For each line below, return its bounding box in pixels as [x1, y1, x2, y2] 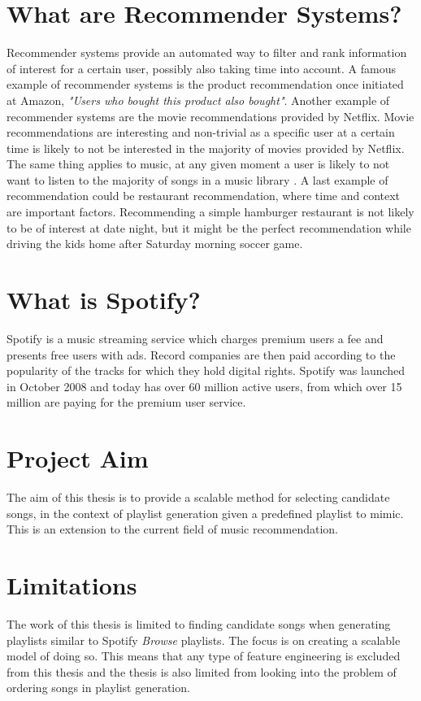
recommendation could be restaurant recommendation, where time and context [7, 187, 401, 204]
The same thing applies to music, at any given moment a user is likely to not [7, 155, 390, 172]
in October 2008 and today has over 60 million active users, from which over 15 [7, 377, 402, 394]
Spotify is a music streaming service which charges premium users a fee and [7, 329, 384, 346]
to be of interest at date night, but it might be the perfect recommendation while [7, 219, 411, 236]
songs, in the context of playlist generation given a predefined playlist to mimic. [7, 504, 404, 521]
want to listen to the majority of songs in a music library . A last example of [7, 171, 388, 188]
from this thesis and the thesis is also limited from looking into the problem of [7, 663, 397, 680]
